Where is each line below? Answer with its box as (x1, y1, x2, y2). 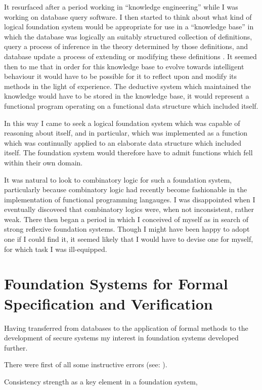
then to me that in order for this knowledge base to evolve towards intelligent (4, 61, 244, 71)
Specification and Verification (4, 293, 213, 314)
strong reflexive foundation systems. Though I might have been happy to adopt (4, 224, 250, 234)
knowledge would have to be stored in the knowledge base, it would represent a (4, 91, 249, 101)
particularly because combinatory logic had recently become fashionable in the (4, 184, 247, 195)
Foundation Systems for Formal (4, 273, 228, 294)
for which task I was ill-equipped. (4, 243, 107, 254)
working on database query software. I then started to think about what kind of (4, 11, 252, 22)
